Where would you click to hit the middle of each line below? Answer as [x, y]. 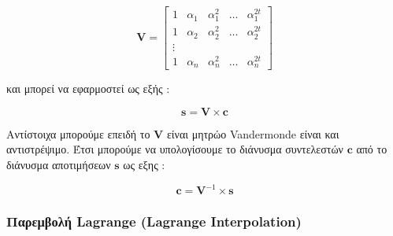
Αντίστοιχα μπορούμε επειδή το [78, 133]
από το [372, 149]
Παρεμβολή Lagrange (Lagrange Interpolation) [154, 221]
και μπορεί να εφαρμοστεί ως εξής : [88, 88]
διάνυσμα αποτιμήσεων [59, 164]
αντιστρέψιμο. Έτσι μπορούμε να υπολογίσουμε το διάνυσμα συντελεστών [175, 149]
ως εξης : [144, 164]
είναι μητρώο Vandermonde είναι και [253, 133]
